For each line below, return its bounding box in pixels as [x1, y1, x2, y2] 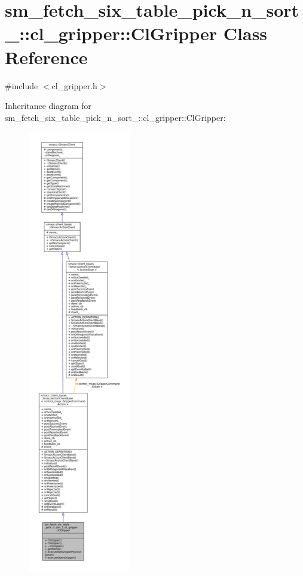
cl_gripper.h [51, 79, 97, 92]
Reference [5, 44, 88, 69]
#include [5, 79, 38, 92]
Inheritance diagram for [5, 99, 91, 112]
